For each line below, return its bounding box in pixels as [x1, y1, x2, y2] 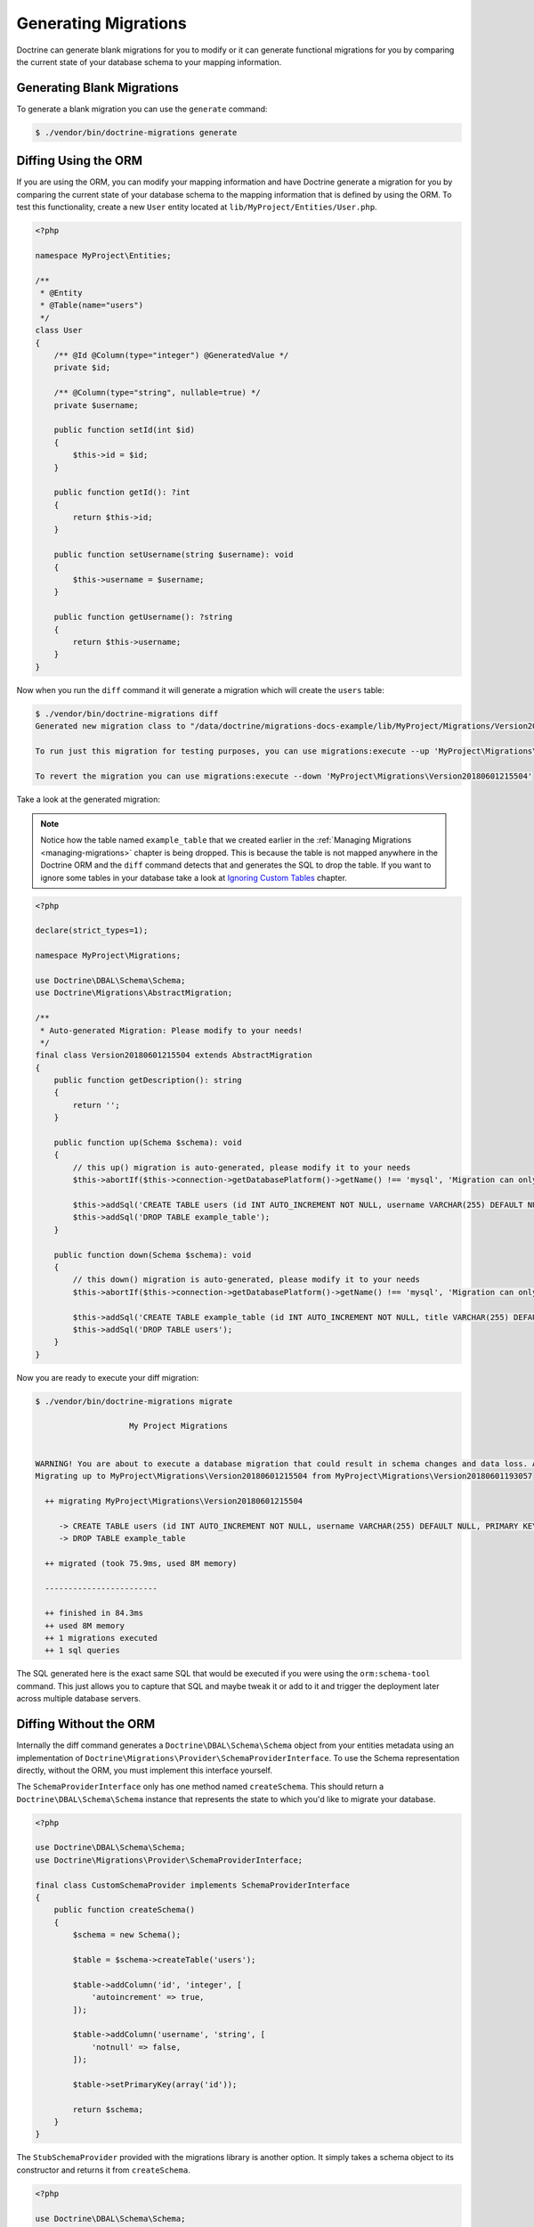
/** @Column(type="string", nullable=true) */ [53, 387, 262, 398]
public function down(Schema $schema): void [53, 1250, 252, 1260]
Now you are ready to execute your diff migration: [16, 1372, 199, 1383]
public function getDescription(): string [53, 1075, 242, 1086]
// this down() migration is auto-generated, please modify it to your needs [72, 1275, 420, 1285]
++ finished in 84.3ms [44, 1608, 144, 1619]
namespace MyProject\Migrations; [35, 950, 182, 961]
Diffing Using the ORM [16, 153, 142, 168]
